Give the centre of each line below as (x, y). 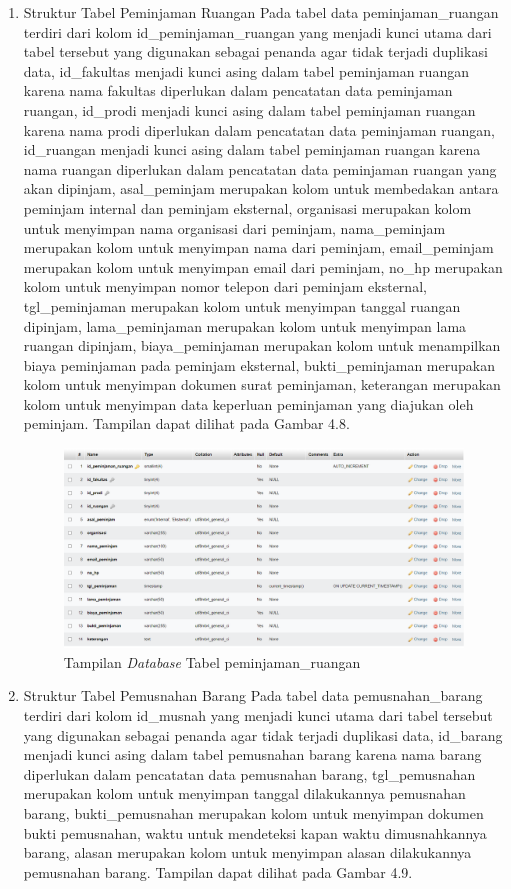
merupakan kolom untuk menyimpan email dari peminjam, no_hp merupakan (263, 266)
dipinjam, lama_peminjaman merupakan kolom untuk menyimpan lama (245, 325)
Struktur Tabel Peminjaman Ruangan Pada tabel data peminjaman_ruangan (261, 12)
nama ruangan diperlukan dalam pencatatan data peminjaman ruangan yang (260, 168)
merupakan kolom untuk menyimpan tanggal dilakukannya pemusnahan (244, 793)
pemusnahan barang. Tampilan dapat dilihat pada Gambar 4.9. (218, 871)
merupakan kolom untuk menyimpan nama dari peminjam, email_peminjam (258, 247)
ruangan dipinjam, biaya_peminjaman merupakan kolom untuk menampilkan (262, 345)
